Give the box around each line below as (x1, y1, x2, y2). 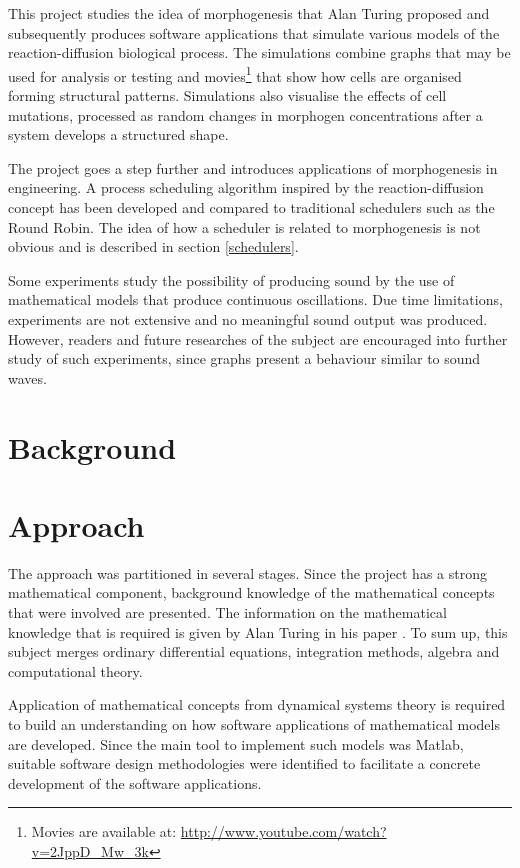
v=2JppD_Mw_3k (31, 840, 149, 861)
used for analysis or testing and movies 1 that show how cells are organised (8, 62, 462, 86)
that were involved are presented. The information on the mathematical (8, 602, 447, 623)
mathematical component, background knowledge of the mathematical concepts (8, 582, 495, 603)
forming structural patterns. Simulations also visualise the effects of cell (8, 85, 447, 106)
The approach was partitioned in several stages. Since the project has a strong (8, 562, 487, 583)
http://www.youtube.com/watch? (180, 821, 387, 842)
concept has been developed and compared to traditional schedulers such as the (8, 197, 495, 217)
